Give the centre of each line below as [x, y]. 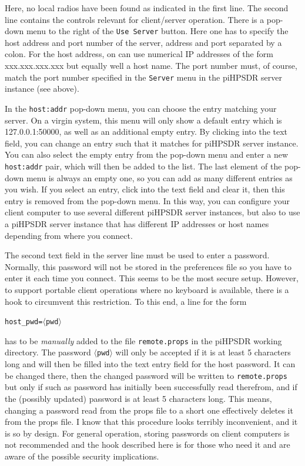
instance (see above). [42, 89]
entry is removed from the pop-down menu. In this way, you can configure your [147, 200]
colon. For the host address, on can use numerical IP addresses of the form [139, 54]
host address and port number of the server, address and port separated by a [143, 42]
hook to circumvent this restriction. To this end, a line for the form [126, 301]
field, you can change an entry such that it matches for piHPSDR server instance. [152, 143]
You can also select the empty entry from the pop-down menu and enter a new [147, 154]
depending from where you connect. [69, 235]
